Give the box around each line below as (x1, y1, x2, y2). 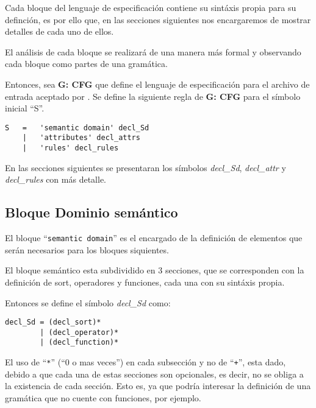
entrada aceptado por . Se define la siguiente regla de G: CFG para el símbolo (5, 90, 301, 102)
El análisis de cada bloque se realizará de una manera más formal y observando (5, 45, 301, 58)
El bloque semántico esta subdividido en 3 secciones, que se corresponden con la (5, 264, 304, 276)
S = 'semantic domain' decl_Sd (5, 123, 149, 132)
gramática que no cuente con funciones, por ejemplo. (5, 391, 201, 404)
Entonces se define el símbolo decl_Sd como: (5, 296, 171, 309)
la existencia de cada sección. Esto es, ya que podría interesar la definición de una (5, 379, 311, 392)
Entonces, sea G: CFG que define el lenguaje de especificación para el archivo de (5, 77, 310, 90)
